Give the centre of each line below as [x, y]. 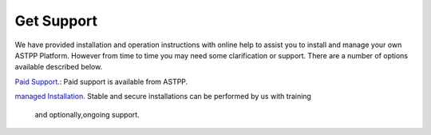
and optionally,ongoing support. [87, 114]
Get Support [56, 21]
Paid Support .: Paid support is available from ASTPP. [101, 81]
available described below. [59, 67]
